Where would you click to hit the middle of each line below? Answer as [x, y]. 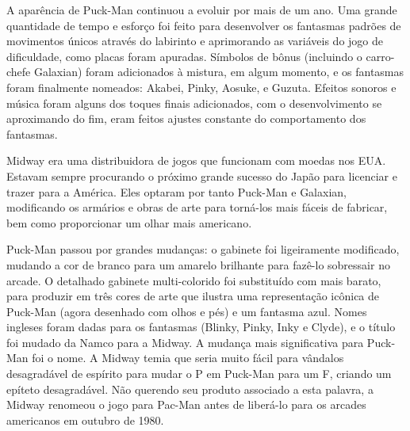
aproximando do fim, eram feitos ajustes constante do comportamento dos [186, 118]
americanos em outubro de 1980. [85, 420]
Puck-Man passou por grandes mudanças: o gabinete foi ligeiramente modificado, [203, 249]
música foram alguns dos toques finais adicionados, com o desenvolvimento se [194, 103]
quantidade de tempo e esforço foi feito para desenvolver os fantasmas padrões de [204, 25]
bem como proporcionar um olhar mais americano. [129, 222]
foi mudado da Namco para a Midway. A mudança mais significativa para [185, 342]
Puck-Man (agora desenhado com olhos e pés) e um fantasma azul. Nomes [187, 311]
